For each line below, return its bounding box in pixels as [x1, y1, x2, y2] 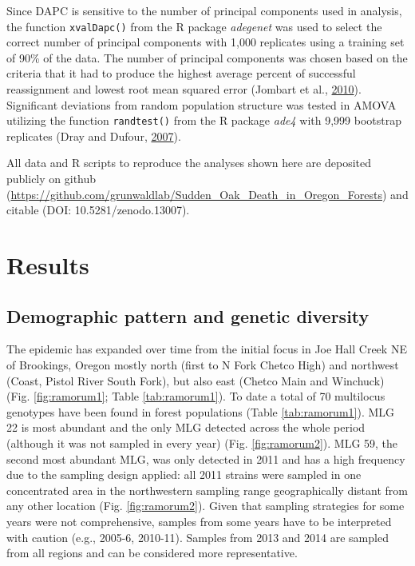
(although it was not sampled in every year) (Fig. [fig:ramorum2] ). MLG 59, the [6, 434, 398, 451]
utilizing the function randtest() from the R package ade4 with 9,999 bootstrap [6, 112, 401, 129]
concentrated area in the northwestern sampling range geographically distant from [6, 481, 408, 498]
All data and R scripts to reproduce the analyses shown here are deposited [6, 154, 372, 171]
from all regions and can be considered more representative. [6, 544, 298, 561]
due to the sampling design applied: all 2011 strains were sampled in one [6, 466, 362, 483]
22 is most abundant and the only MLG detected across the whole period [6, 419, 366, 436]
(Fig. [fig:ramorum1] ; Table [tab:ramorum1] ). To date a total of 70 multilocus [6, 388, 385, 405]
